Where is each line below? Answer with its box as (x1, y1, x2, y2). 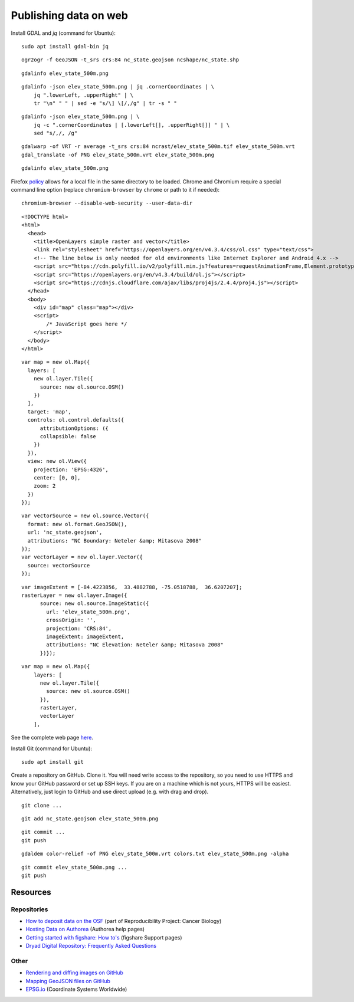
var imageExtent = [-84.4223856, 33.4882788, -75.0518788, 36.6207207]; (21, 584, 242, 590)
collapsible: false (40, 433, 97, 439)
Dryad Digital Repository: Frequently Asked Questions (25, 942, 156, 950)
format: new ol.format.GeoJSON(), (27, 521, 127, 527)
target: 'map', (27, 408, 71, 415)
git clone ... (21, 802, 62, 809)
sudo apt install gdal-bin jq (21, 43, 109, 50)
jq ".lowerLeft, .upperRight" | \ (33, 91, 134, 98)
